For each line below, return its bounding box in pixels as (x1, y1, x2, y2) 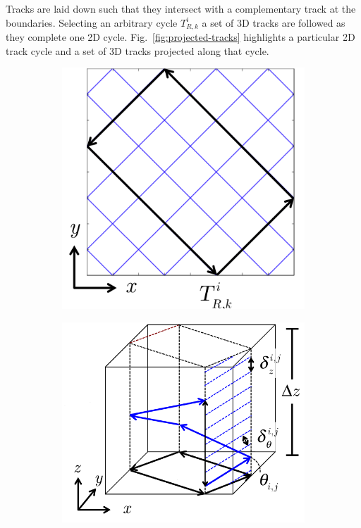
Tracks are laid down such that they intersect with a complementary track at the (6, 1, 356, 15)
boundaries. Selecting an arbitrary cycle (6, 15, 178, 30)
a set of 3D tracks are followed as (202, 15, 345, 30)
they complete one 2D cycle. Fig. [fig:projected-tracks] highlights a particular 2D (6, 30, 355, 44)
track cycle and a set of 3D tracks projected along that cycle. (6, 43, 269, 58)
